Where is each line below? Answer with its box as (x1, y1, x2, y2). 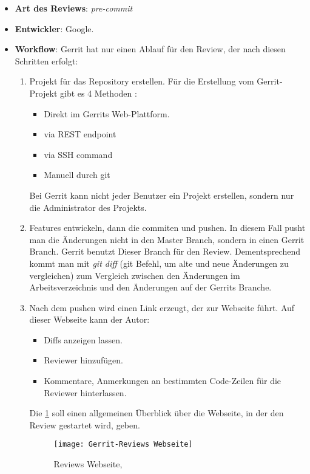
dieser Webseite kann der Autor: (29, 313, 150, 326)
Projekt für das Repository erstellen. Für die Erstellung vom (29, 75, 254, 88)
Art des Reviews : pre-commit (15, 2, 133, 14)
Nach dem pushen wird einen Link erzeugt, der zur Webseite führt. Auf (29, 301, 295, 314)
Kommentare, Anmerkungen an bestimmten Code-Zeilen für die (44, 374, 281, 387)
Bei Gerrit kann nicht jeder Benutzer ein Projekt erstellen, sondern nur (29, 188, 294, 201)
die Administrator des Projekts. (29, 201, 147, 213)
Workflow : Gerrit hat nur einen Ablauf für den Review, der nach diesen (15, 43, 286, 55)
